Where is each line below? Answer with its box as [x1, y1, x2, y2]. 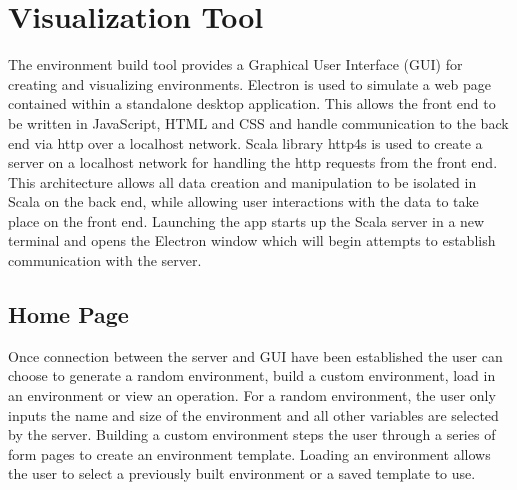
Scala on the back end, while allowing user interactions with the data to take [8, 191, 479, 212]
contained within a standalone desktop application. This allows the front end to [8, 93, 496, 114]
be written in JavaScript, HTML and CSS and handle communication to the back [8, 112, 509, 133]
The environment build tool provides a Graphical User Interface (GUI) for [8, 54, 463, 75]
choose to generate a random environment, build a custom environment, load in [8, 365, 496, 386]
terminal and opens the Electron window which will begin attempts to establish [8, 230, 496, 251]
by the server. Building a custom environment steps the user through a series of [8, 424, 496, 445]
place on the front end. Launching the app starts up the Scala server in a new [8, 210, 485, 231]
